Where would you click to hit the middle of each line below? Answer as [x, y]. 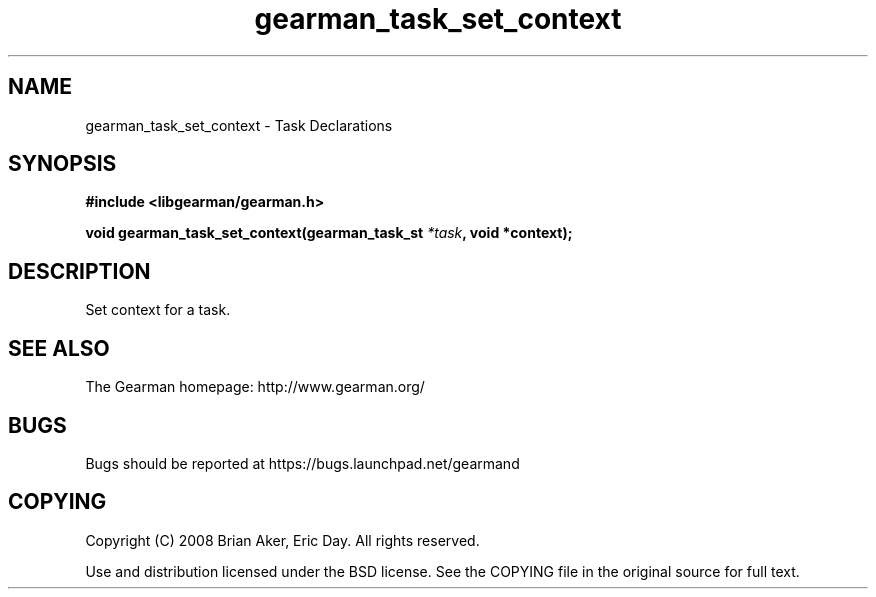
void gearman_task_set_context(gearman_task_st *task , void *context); [329, 233]
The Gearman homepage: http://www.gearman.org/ [255, 387]
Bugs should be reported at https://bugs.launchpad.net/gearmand [302, 463]
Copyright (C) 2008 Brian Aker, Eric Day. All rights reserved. [282, 540]
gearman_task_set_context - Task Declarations [239, 125]
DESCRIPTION [79, 271]
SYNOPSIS [62, 164]
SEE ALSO [59, 348]
